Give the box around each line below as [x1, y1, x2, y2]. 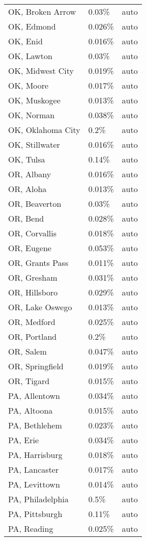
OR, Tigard [8, 375, 50, 387]
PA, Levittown [8, 478, 60, 490]
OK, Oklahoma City [8, 124, 80, 136]
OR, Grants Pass [8, 257, 69, 268]
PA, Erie [8, 434, 39, 446]
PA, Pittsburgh [8, 508, 63, 520]
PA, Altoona [8, 404, 53, 416]
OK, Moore [8, 79, 49, 91]
